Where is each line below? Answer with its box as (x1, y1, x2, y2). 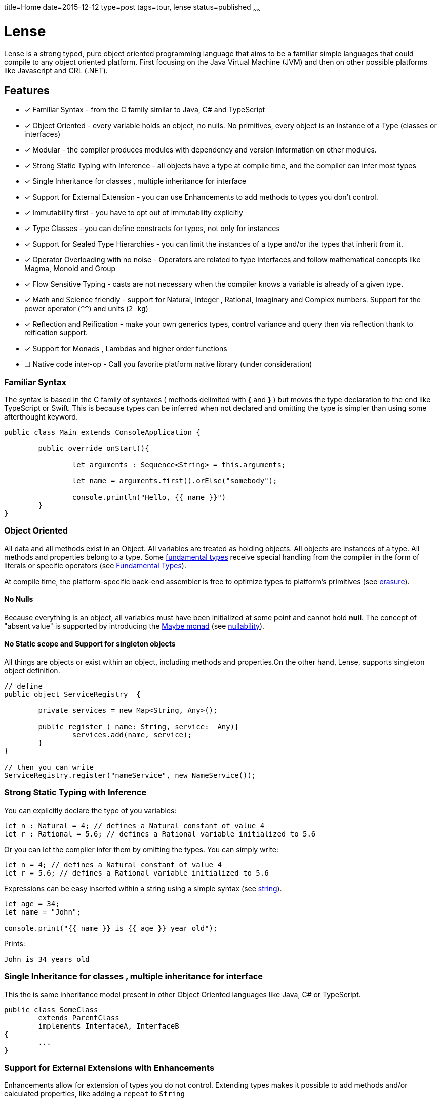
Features (4, 84, 50, 97)
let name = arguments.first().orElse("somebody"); (72, 476, 277, 485)
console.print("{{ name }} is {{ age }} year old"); (4, 924, 218, 932)
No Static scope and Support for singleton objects (4, 639, 176, 649)
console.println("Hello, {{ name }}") (72, 492, 226, 501)
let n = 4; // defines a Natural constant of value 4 (4, 860, 222, 869)
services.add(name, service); (72, 731, 192, 739)
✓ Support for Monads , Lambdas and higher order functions (24, 344, 227, 353)
